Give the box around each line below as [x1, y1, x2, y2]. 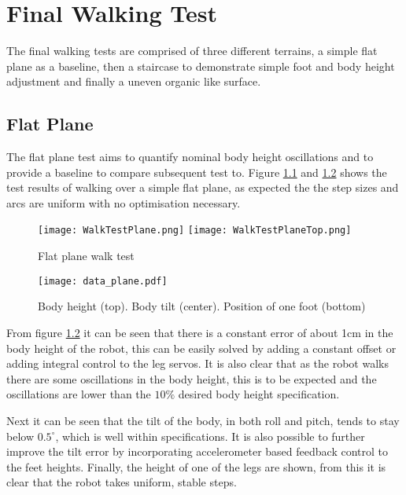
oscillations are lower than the [6, 386, 151, 402]
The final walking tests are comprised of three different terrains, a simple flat [6, 42, 378, 59]
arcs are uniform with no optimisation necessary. [6, 194, 241, 211]
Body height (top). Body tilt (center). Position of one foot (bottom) [38, 298, 366, 314]
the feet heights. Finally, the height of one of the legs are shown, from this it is [6, 458, 386, 475]
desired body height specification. [178, 386, 340, 402]
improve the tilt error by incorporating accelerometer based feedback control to [6, 443, 388, 460]
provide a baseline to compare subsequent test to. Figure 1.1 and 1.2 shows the [6, 163, 387, 180]
